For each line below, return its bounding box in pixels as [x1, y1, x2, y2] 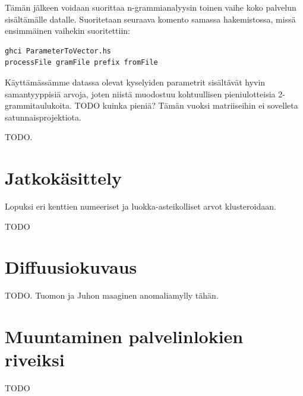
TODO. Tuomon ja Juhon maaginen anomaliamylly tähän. [5, 289, 219, 302]
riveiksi [5, 347, 65, 372]
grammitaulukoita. [5, 99, 72, 112]
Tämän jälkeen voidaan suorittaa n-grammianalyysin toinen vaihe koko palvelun [5, 1, 296, 13]
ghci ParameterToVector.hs [5, 46, 111, 55]
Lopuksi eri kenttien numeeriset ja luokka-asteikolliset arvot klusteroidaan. [5, 200, 276, 213]
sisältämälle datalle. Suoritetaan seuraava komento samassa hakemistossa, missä [5, 12, 296, 25]
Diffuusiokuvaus [5, 255, 137, 279]
